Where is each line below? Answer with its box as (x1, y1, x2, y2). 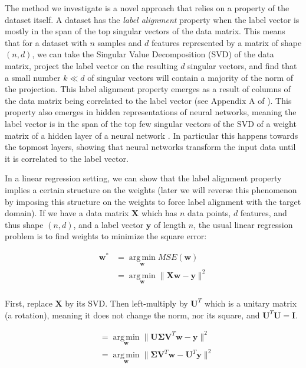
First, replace (5, 297, 52, 309)
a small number (5, 71, 61, 83)
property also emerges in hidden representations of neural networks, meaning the (5, 106, 297, 118)
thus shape (5, 218, 44, 230)
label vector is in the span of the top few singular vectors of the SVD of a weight (5, 117, 297, 129)
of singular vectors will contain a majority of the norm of (87, 71, 294, 83)
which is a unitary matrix (204, 297, 297, 309)
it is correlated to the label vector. (5, 152, 129, 164)
